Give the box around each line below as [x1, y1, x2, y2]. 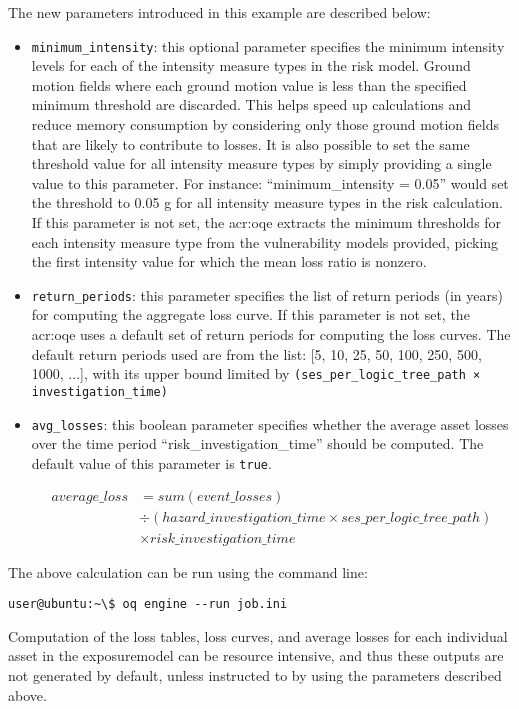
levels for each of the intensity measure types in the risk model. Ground [31, 55, 471, 76]
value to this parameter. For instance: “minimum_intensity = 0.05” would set [31, 172, 509, 193]
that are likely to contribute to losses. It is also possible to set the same [31, 133, 470, 154]
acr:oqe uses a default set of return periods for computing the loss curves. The [31, 324, 511, 345]
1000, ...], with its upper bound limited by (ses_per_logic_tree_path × [31, 363, 481, 384]
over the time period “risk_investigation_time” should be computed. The [31, 433, 484, 454]
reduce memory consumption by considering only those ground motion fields [31, 114, 499, 135]
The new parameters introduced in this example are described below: [8, 2, 431, 22]
